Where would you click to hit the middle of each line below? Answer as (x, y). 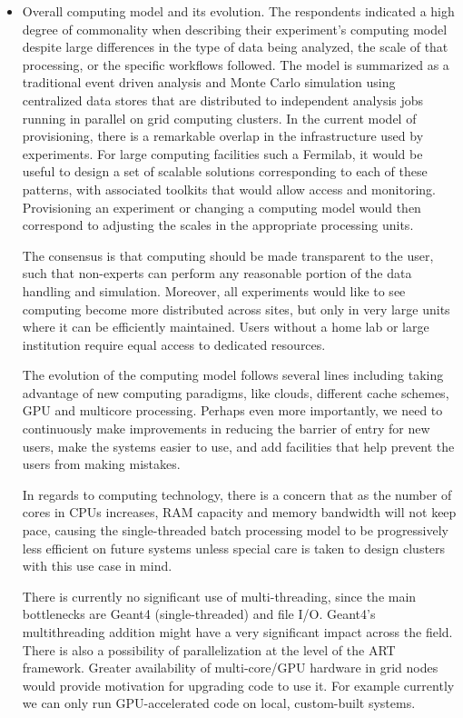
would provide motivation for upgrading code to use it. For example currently (238, 685)
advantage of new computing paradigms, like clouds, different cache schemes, (236, 392)
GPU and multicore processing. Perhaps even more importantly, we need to (232, 410)
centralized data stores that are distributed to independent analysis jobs (223, 100)
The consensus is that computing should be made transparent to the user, (228, 255)
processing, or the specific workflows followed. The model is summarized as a (236, 64)
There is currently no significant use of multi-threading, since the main (219, 596)
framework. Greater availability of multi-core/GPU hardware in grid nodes (230, 668)
